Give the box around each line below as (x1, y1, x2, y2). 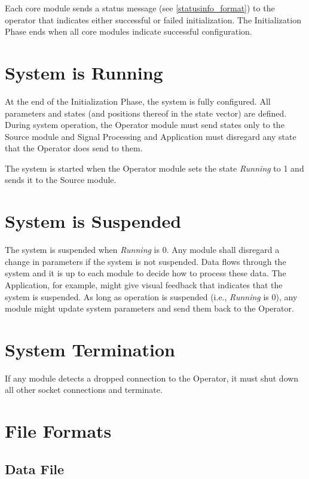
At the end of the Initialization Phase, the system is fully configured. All (5, 94, 271, 107)
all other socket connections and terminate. (5, 383, 163, 396)
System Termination (5, 337, 175, 361)
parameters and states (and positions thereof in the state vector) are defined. (5, 106, 287, 119)
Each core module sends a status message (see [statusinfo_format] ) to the (5, 2, 275, 14)
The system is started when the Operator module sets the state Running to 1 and (5, 161, 304, 174)
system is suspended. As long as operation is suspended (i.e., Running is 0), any (5, 290, 298, 303)
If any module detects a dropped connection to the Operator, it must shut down (5, 371, 299, 384)
